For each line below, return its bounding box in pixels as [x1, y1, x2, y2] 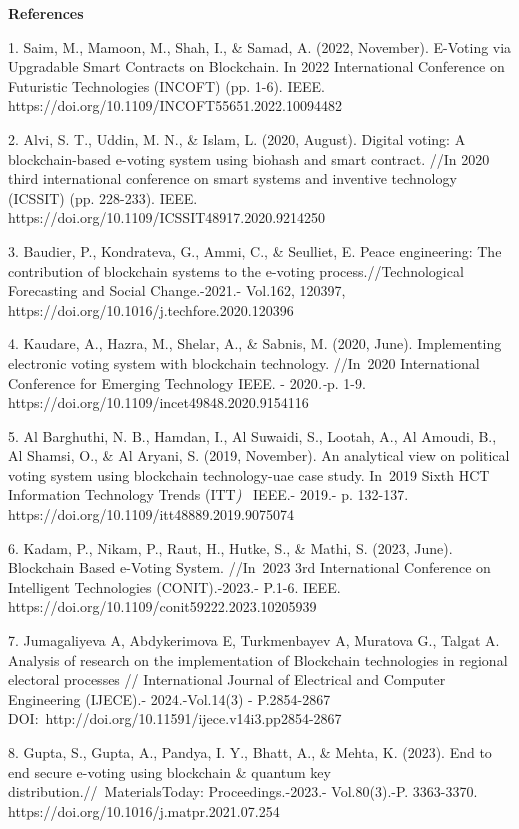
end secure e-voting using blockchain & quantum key [8, 761, 331, 782]
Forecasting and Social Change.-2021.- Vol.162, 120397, [8, 280, 346, 301]
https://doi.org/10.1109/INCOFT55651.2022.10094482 [8, 95, 343, 116]
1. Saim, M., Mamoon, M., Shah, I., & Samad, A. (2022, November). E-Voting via [8, 36, 512, 57]
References [8, 3, 84, 23]
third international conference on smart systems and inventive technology [8, 168, 457, 189]
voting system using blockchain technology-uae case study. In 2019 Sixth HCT [8, 464, 490, 485]
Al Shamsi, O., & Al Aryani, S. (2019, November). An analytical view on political [8, 445, 510, 466]
